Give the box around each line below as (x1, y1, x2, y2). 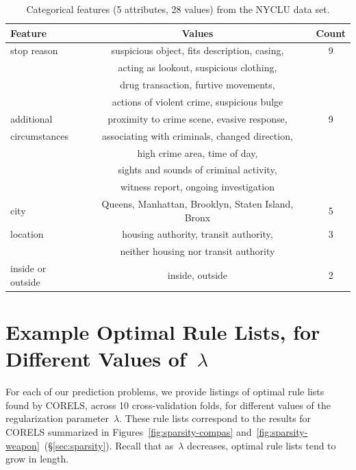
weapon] (5, 438, 40, 452)
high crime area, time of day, (137, 145, 258, 160)
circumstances (10, 128, 68, 143)
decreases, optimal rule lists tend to (187, 438, 336, 452)
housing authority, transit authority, (122, 227, 273, 241)
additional (10, 111, 53, 125)
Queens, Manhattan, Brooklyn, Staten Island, (101, 197, 294, 211)
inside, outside (167, 267, 228, 282)
